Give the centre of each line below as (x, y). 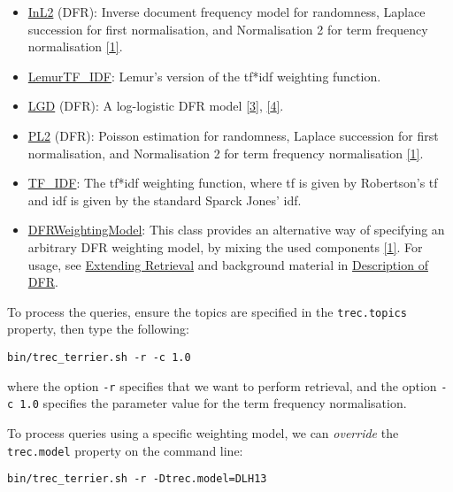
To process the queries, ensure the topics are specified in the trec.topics (207, 311)
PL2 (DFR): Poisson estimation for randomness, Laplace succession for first (233, 135)
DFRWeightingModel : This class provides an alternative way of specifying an (236, 230)
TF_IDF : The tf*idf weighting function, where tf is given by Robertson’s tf (233, 183)
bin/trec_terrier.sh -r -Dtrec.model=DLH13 (137, 479)
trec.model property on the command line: (125, 450)
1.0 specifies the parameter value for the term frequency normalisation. (213, 403)
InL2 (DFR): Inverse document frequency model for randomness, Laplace (226, 12)
